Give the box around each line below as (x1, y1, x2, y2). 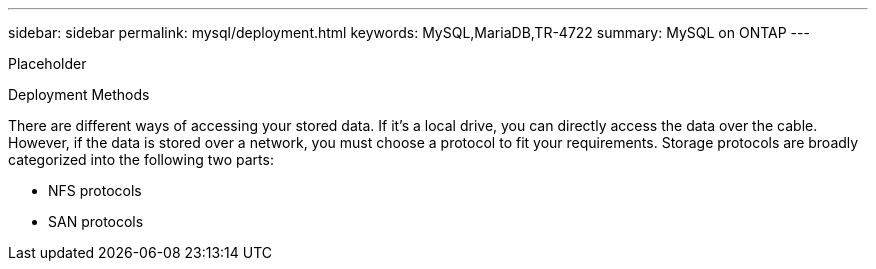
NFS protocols (48, 182, 142, 199)
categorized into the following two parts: (8, 151, 274, 168)
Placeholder (8, 55, 87, 72)
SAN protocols (48, 213, 144, 230)
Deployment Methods (8, 86, 150, 103)
